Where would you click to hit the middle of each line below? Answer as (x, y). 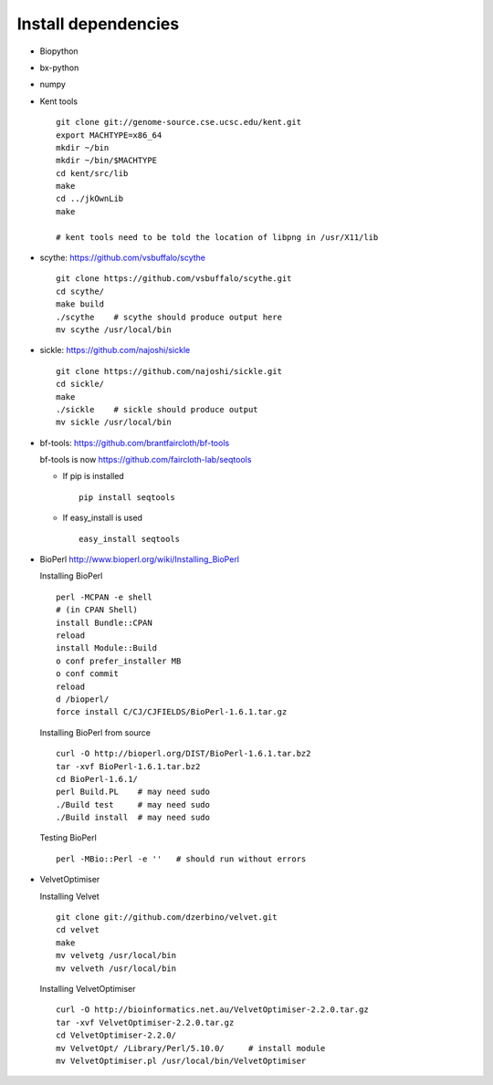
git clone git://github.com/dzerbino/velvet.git (167, 918)
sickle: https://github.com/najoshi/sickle (115, 350)
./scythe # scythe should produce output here (169, 317)
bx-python (59, 68)
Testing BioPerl (68, 838)
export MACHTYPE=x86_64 (109, 135)
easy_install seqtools (130, 539)
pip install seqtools (127, 497)
